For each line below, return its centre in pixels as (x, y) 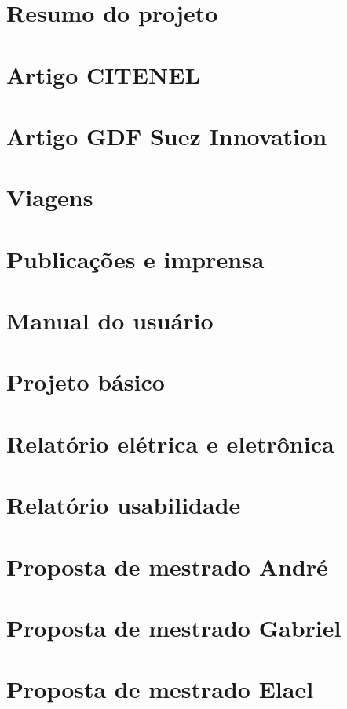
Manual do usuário (110, 320)
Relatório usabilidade (124, 505)
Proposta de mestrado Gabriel (174, 627)
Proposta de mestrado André (167, 566)
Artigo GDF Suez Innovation (167, 135)
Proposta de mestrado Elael (160, 689)
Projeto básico (86, 382)
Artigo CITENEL (103, 74)
